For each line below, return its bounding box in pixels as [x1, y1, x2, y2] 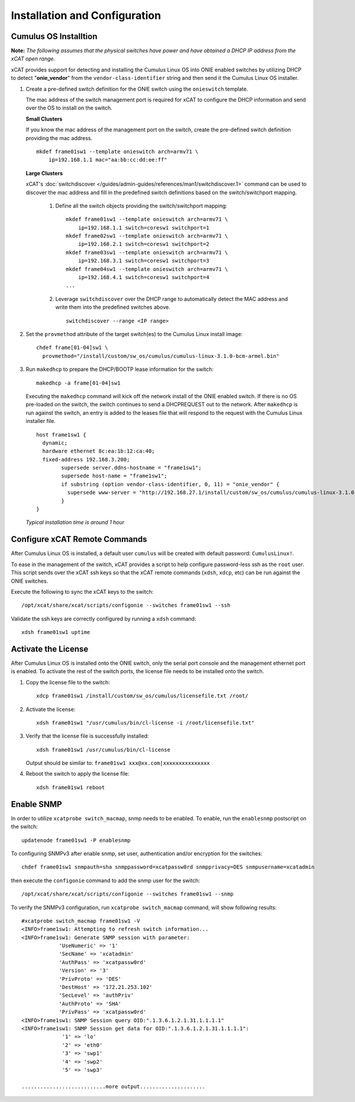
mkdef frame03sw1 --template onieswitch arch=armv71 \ [66, 249, 228, 256]
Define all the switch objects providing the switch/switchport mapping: [55, 202, 228, 209]
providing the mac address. [25, 134, 93, 141]
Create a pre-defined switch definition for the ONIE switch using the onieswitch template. [25, 85, 248, 92]
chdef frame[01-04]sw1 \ [36, 344, 108, 351]
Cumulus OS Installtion [11, 31, 98, 41]
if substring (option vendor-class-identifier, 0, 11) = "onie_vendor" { [61, 481, 280, 487]
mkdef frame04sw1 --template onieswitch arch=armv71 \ [66, 266, 228, 272]
